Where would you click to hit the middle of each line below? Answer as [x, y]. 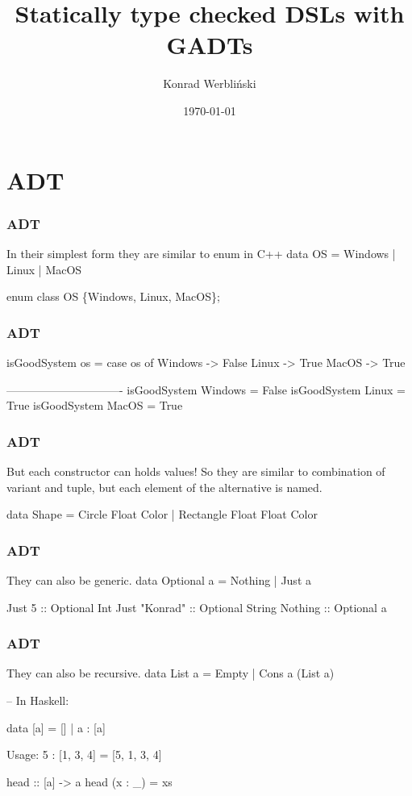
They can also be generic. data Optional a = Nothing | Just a [159, 579]
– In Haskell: [38, 700]
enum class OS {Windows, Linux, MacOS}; [113, 296]
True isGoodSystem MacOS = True [95, 405]
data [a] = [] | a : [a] [56, 727]
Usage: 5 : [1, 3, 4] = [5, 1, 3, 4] [84, 754]
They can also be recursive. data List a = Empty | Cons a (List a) [171, 673]
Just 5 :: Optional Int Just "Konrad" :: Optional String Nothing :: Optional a [197, 607]
